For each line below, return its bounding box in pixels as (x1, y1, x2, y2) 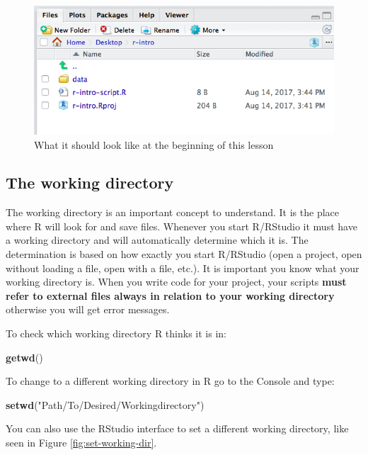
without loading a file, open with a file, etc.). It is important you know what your (6, 260, 360, 275)
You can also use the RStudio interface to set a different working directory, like (6, 421, 349, 436)
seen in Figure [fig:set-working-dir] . (6, 435, 157, 450)
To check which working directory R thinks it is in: (6, 326, 226, 341)
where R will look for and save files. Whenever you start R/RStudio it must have (6, 218, 357, 233)
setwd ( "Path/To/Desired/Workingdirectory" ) (6, 397, 205, 412)
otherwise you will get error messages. (6, 302, 170, 317)
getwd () (6, 349, 43, 364)
